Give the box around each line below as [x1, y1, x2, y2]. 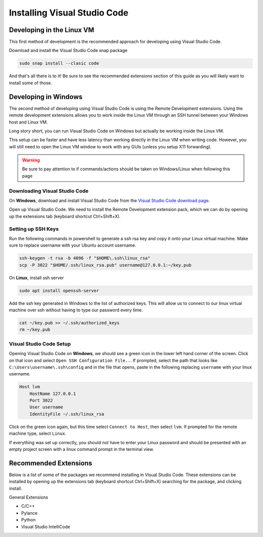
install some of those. [9, 80, 52, 86]
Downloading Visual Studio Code [9, 187, 89, 194]
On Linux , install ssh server [9, 275, 64, 281]
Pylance [21, 510, 38, 516]
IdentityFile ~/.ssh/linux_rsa [29, 411, 104, 417]
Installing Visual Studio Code [9, 7, 129, 18]
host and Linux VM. [9, 119, 48, 125]
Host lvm [19, 384, 40, 390]
